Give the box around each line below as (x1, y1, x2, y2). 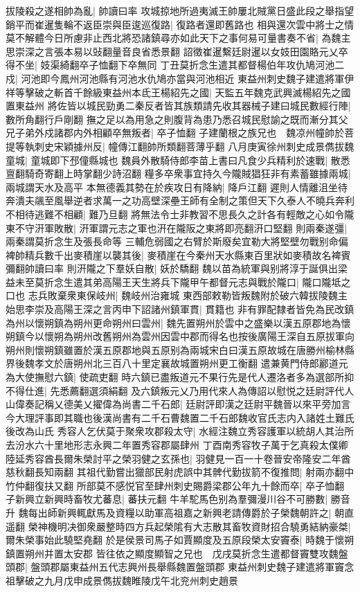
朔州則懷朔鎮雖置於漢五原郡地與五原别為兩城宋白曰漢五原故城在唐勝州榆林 (6, 342, 345, 357)
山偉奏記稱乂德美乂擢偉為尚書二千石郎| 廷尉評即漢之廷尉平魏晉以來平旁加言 (6, 397, 351, 411)
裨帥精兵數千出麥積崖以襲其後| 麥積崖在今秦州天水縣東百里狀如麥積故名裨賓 (6, 247, 351, 262)
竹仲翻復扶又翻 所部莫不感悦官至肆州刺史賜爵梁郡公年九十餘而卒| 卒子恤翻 (6, 478, 345, 492)
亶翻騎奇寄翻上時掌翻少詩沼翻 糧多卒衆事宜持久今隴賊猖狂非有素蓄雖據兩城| (6, 166, 351, 181)
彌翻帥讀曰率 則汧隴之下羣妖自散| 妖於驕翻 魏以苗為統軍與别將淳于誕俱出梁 (6, 261, 348, 276)
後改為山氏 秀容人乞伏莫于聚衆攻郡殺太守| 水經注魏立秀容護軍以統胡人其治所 (6, 424, 354, 438)
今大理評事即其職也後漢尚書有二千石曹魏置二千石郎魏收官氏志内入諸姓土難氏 (6, 410, 354, 424)
